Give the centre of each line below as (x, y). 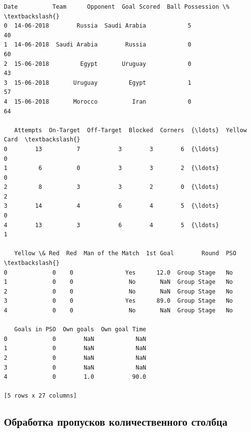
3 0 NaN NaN (75, 367)
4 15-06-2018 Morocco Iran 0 (98, 101)
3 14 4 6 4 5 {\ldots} (111, 206)
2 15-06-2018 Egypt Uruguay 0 (98, 64)
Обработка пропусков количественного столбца (116, 422)
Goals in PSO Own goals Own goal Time (80, 330)
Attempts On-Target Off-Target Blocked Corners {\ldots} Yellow (131, 130)
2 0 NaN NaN (75, 358)
